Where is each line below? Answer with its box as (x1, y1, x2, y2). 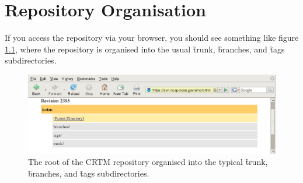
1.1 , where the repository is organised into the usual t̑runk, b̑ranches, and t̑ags (5, 43, 285, 55)
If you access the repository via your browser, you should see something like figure (5, 31, 299, 44)
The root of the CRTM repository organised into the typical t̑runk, (28, 156, 268, 168)
